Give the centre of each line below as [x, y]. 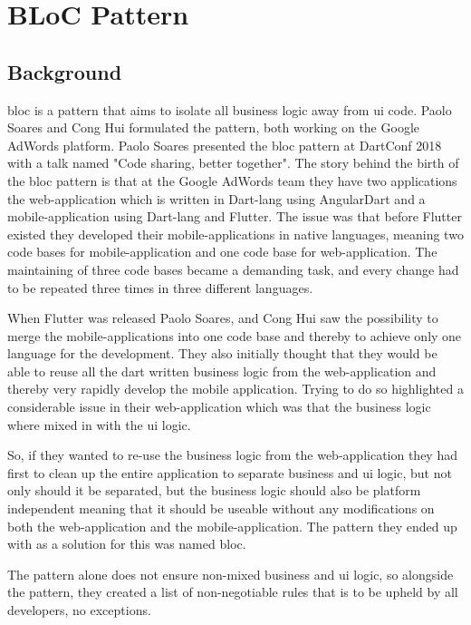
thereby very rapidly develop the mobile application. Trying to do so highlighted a [235, 389]
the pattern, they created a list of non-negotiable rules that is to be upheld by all [233, 592]
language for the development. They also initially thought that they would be [222, 353]
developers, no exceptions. [79, 610]
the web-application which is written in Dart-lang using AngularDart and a [216, 198]
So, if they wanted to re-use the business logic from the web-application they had [232, 455]
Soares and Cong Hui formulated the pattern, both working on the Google [213, 127]
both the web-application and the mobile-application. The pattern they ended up [232, 526]
